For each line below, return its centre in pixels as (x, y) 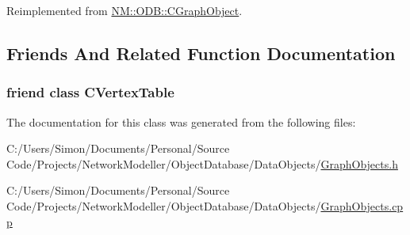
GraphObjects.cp (362, 205)
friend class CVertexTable (90, 92)
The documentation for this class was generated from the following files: (181, 121)
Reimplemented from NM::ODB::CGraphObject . (125, 10)
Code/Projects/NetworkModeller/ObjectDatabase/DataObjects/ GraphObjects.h (202, 163)
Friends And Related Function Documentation (201, 53)
